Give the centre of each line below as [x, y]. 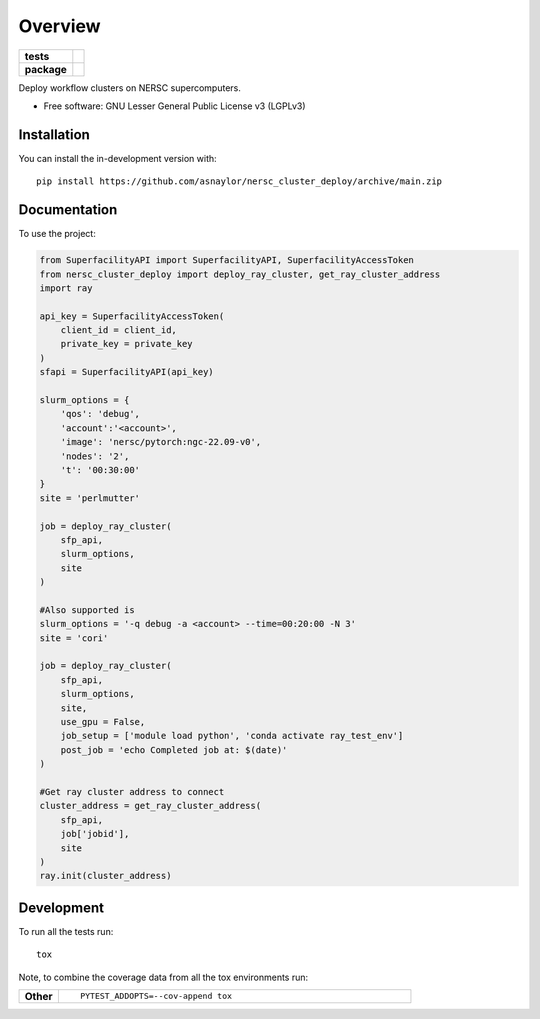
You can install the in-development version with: [117, 158]
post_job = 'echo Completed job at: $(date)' [174, 749]
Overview [59, 26]
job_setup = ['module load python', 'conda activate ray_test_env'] [232, 736]
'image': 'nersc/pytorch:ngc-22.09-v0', [161, 442]
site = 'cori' [74, 638]
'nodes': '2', [95, 456]
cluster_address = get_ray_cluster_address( [150, 806]
